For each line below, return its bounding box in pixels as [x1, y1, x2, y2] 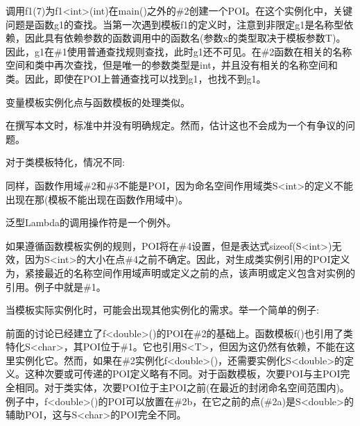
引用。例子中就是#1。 [6, 279, 106, 293]
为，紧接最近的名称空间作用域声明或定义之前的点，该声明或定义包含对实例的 [6, 265, 355, 280]
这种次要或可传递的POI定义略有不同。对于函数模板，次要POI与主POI [24, 366, 341, 381]
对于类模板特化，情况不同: [6, 155, 125, 169]
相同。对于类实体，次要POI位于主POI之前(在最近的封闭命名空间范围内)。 [15, 380, 350, 395]
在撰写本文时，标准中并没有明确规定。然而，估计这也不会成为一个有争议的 [6, 118, 345, 133]
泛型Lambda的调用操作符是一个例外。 [6, 215, 176, 230]
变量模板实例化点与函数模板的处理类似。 [6, 94, 190, 109]
